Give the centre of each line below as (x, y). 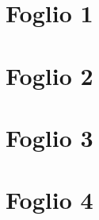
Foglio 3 (49, 137)
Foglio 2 (49, 75)
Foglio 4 (49, 200)
